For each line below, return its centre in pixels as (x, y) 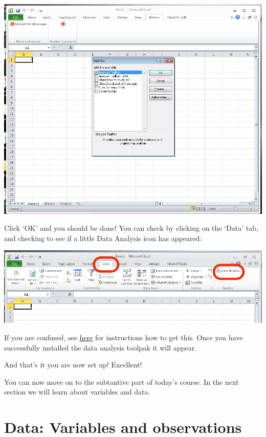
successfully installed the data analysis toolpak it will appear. (101, 347)
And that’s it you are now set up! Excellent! (73, 365)
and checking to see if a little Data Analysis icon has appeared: (103, 238)
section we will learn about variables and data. (77, 392)
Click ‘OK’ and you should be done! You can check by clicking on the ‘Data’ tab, (131, 228)
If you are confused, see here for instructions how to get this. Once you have (124, 337)
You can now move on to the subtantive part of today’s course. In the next (121, 381)
